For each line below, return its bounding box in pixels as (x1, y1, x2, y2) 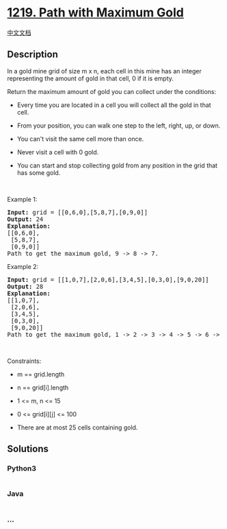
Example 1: (7, 195, 38, 203)
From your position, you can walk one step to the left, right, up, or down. (16, 121, 221, 130)
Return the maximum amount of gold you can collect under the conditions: (7, 87, 217, 95)
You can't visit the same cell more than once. (16, 134, 144, 143)
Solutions (7, 443, 49, 455)
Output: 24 (7, 215, 44, 223)
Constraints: (7, 357, 42, 365)
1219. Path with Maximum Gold (7, 5, 185, 21)
